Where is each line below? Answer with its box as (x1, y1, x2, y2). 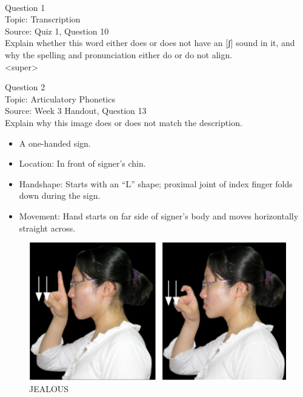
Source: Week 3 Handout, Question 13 (5, 104, 147, 117)
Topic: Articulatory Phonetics (5, 92, 115, 105)
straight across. (19, 221, 76, 234)
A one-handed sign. (19, 136, 91, 149)
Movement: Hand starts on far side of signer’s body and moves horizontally (19, 209, 299, 222)
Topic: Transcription (5, 13, 81, 25)
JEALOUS (29, 382, 69, 395)
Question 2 (5, 81, 45, 93)
